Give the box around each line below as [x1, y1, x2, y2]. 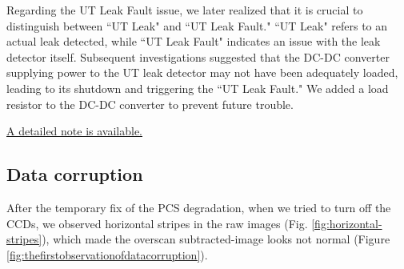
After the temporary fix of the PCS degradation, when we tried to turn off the [6, 199, 391, 215]
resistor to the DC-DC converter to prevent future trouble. [6, 95, 294, 112]
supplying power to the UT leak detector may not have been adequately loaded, [6, 64, 398, 81]
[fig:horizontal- [311, 215, 382, 231]
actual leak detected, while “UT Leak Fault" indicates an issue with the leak [6, 33, 381, 50]
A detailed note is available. [6, 122, 143, 139]
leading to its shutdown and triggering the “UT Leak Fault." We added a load [6, 79, 389, 96]
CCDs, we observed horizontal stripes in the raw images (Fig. [6, 215, 308, 231]
